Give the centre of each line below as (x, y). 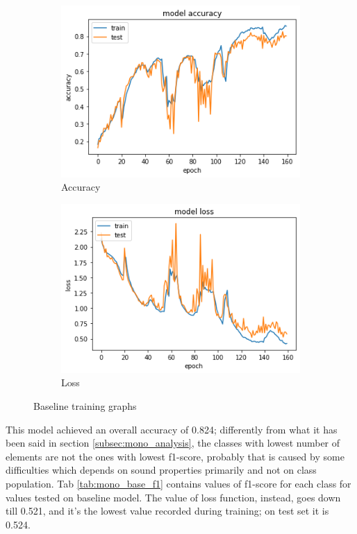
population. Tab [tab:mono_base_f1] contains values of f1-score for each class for (178, 484)
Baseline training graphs (85, 406)
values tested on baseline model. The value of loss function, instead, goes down (173, 497)
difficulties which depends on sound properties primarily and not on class (161, 470)
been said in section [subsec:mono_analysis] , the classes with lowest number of (173, 443)
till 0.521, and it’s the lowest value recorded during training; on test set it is (167, 511)
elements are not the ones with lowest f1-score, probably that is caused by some (175, 456)
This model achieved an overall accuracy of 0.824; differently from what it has (172, 429)
